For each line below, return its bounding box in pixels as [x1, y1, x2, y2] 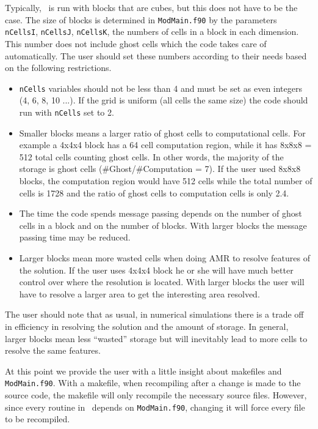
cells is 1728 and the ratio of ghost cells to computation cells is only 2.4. [19, 186, 289, 199]
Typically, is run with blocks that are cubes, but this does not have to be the [5, 1, 298, 13]
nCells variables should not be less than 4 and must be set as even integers [19, 81, 303, 94]
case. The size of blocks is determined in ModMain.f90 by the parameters [5, 13, 277, 26]
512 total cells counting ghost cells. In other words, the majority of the [19, 150, 284, 163]
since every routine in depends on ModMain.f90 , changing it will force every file [5, 400, 305, 413]
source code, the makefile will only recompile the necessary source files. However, [5, 388, 307, 401]
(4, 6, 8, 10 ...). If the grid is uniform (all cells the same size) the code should [19, 94, 308, 106]
